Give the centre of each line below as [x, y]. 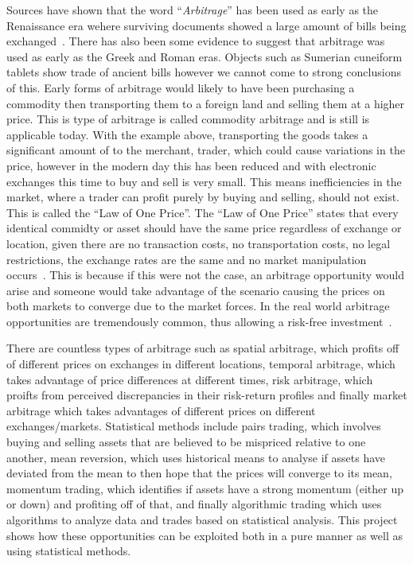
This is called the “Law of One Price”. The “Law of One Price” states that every [203, 212]
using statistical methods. [69, 551]
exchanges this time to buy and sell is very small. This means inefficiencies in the [204, 181]
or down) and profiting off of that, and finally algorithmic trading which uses [194, 504]
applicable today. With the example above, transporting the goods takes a [187, 134]
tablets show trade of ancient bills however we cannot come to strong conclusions [204, 72]
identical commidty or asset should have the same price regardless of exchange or [204, 228]
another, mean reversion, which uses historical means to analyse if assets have [196, 457]
